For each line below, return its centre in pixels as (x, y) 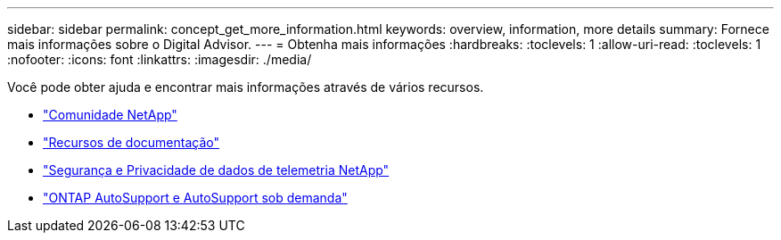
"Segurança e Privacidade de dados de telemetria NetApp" (216, 170)
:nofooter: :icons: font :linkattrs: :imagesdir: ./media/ (160, 59)
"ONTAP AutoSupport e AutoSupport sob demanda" (195, 198)
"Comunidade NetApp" (110, 115)
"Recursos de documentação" (131, 142)
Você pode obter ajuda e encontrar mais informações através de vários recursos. (246, 87)
